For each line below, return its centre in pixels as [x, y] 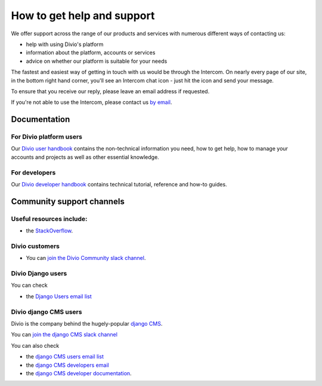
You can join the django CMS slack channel [64, 335]
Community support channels [68, 201]
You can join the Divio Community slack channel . [86, 258]
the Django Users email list [59, 296]
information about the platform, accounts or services [91, 53]
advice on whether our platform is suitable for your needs [97, 61]
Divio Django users [39, 274]
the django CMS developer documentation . [79, 373]
